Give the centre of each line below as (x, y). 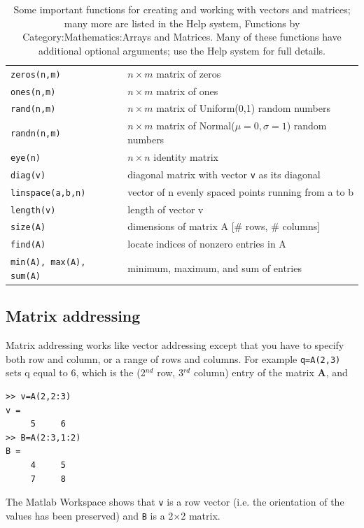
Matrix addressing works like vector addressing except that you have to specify (175, 345)
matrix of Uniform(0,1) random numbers (243, 108)
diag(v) (28, 175)
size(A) (28, 228)
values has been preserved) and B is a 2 (90, 515)
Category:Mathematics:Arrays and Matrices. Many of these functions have (182, 37)
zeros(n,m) (36, 74)
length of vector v (166, 209)
